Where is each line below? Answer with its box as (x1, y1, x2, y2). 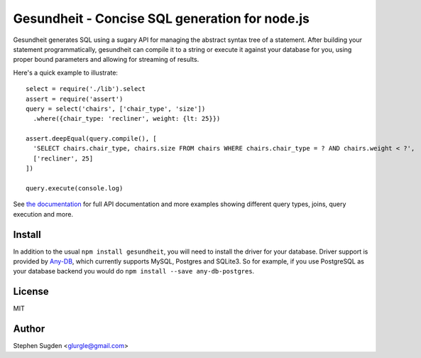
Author (13, 323, 45, 335)
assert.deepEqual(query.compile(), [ (26, 135, 158, 143)
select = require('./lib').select (26, 85, 146, 93)
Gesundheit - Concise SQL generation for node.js (13, 11, 310, 26)
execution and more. (13, 210, 74, 218)
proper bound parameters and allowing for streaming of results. (13, 55, 199, 64)
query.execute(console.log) (26, 185, 124, 192)
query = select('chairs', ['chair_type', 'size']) (26, 104, 206, 113)
